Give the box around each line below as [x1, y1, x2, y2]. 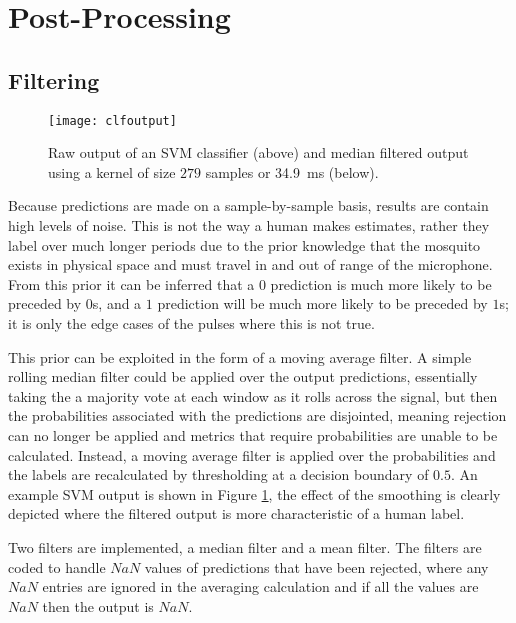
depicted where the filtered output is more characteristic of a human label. [8, 503, 465, 524]
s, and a [92, 293, 142, 314]
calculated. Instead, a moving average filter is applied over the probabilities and [8, 444, 496, 465]
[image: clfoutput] [48, 113, 177, 128]
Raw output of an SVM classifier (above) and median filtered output [48, 142, 469, 163]
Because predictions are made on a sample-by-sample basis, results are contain [8, 195, 489, 216]
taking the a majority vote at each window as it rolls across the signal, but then [8, 385, 498, 406]
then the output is [42, 595, 154, 616]
